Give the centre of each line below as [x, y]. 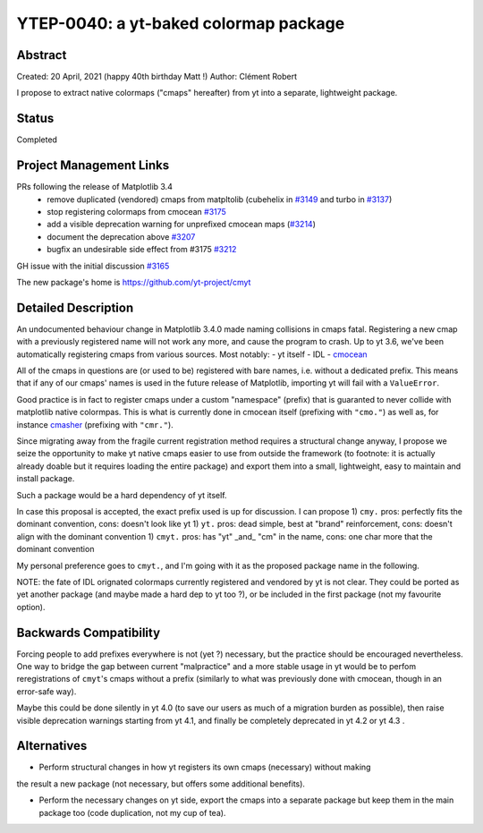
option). [31, 607]
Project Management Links [93, 166]
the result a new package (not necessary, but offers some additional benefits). [161, 784]
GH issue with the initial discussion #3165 [93, 266]
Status [35, 119]
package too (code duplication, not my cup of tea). [132, 812]
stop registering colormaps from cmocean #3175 [137, 212]
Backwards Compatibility [89, 632]
